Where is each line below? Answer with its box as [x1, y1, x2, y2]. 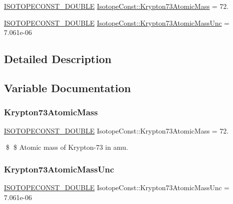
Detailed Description [4, 51, 112, 67]
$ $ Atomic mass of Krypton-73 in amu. [5, 142, 128, 152]
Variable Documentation [4, 80, 131, 95]
